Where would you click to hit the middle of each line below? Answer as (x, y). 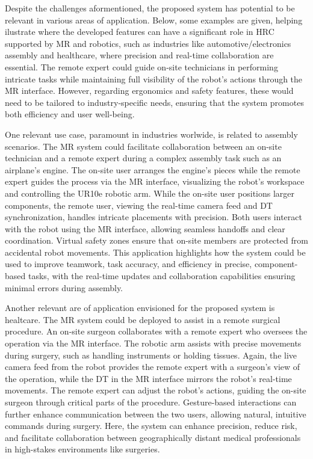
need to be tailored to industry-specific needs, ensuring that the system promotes (154, 102)
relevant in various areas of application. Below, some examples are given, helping (154, 20)
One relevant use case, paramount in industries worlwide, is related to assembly (151, 134)
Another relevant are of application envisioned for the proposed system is (140, 308)
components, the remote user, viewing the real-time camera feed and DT (139, 205)
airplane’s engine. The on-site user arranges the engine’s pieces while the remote (153, 169)
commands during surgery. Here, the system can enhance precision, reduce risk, (151, 426)
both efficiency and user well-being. (70, 114)
